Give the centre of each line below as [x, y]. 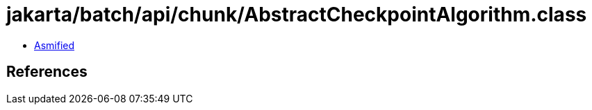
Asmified [55, 45]
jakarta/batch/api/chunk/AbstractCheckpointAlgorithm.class [297, 15]
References [47, 72]
